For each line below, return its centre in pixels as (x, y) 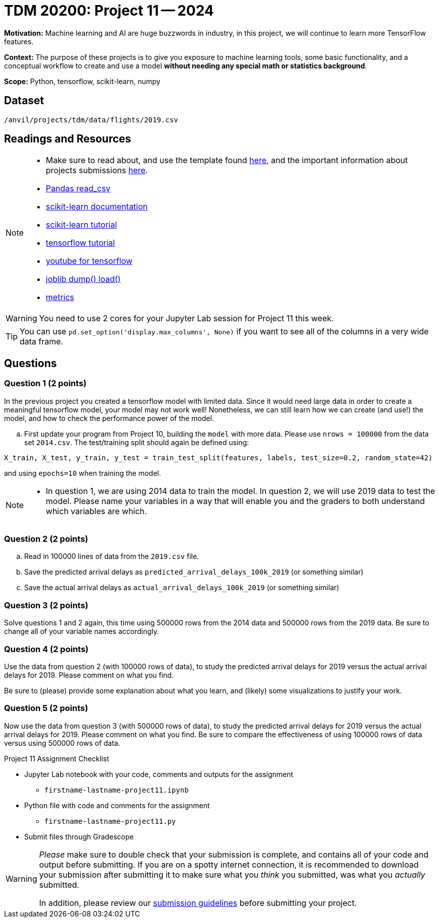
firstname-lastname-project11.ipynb (117, 790)
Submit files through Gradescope (79, 836)
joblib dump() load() (83, 279)
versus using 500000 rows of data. (62, 743)
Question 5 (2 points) (46, 708)
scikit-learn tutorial (82, 225)
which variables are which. (96, 511)
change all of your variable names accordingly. (82, 631)
